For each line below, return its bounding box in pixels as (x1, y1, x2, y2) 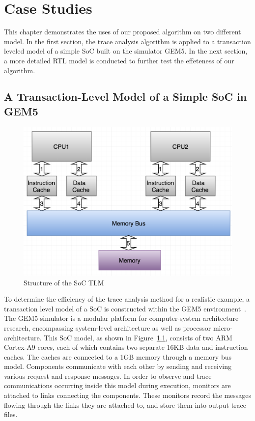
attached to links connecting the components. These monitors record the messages (4, 390, 252, 400)
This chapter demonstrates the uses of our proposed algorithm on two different (4, 27, 241, 37)
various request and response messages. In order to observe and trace (4, 370, 212, 381)
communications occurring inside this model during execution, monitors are (4, 380, 231, 391)
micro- (213, 322, 232, 333)
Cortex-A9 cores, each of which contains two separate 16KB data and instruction (4, 342, 248, 352)
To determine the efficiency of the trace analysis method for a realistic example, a (4, 294, 250, 304)
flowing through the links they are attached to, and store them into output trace (4, 399, 247, 410)
